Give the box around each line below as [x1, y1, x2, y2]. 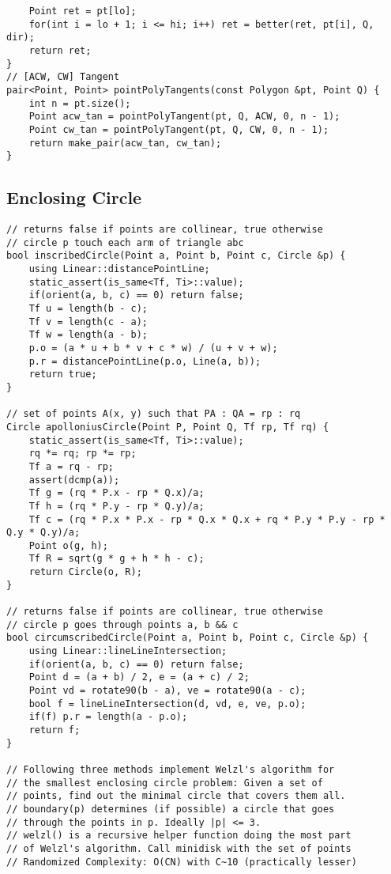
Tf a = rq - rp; [28, 460, 115, 472]
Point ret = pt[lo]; [28, 6, 137, 17]
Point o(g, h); [28, 539, 108, 551]
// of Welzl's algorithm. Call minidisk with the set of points [6, 842, 352, 854]
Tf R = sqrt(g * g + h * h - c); [28, 553, 205, 565]
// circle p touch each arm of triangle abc [6, 236, 244, 248]
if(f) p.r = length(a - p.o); [28, 711, 188, 723]
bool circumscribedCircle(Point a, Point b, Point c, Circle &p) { [6, 632, 369, 644]
